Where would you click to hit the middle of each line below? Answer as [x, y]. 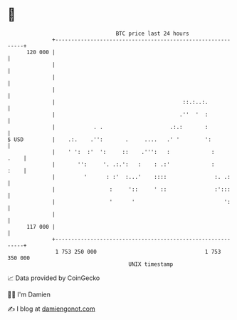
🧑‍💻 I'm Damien [29, 294]
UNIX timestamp [151, 264]
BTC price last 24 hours [153, 33]
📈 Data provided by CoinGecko [54, 278]
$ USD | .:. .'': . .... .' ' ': [110, 139]
